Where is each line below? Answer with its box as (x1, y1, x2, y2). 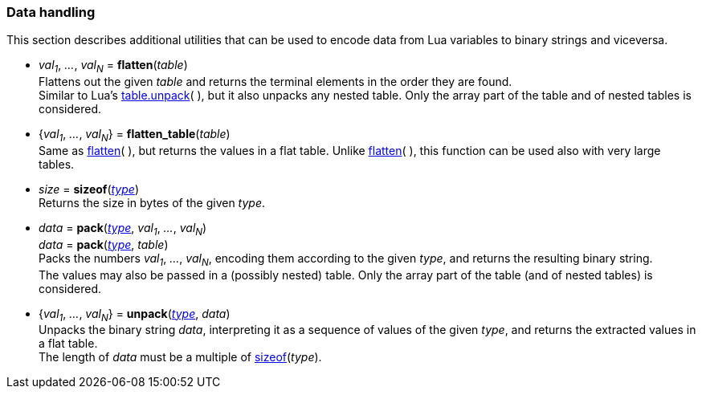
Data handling (6, 4, 96, 20)
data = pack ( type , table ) (39, 237, 169, 251)
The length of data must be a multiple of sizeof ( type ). (39, 350, 322, 364)
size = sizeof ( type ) (39, 181, 139, 196)
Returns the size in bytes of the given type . (39, 195, 266, 210)
